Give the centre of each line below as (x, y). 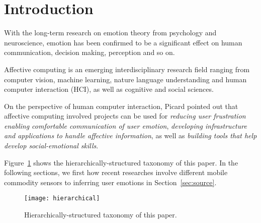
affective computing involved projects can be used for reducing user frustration (125, 116)
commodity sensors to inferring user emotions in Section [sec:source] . (110, 182)
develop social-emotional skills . (51, 146)
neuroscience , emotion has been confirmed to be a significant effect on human (123, 42)
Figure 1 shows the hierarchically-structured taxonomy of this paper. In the (121, 162)
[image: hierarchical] (62, 199)
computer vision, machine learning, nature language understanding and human (125, 79)
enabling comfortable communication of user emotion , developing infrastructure (125, 125)
